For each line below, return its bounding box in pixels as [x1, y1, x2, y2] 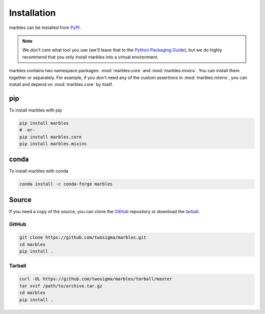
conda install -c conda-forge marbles [19, 181, 113, 187]
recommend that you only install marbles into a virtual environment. [22, 54, 159, 60]
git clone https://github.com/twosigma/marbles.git [19, 235, 147, 240]
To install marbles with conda [9, 168, 69, 174]
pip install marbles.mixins [19, 141, 87, 146]
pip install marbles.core [19, 134, 82, 140]
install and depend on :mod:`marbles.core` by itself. [9, 81, 113, 87]
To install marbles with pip [9, 107, 62, 113]
